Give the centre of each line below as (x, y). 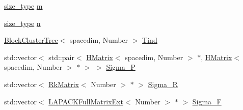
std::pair (61, 57)
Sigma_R (163, 84)
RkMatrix (64, 84)
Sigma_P (121, 67)
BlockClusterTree (31, 40)
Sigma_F (207, 101)
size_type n (22, 23)
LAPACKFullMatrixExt (86, 101)
